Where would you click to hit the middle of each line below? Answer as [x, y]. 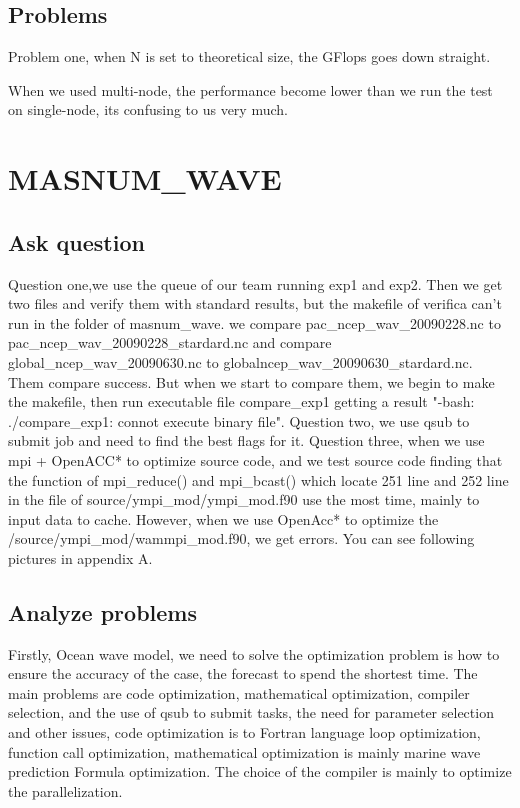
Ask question [76, 241]
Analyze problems [102, 611]
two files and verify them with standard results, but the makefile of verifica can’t [255, 303]
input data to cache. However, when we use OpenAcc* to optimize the [223, 518]
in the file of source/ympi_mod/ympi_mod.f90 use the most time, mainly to [244, 499]
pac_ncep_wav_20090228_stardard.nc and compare [170, 342]
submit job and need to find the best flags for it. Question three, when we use [246, 440]
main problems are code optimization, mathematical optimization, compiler [239, 692]
